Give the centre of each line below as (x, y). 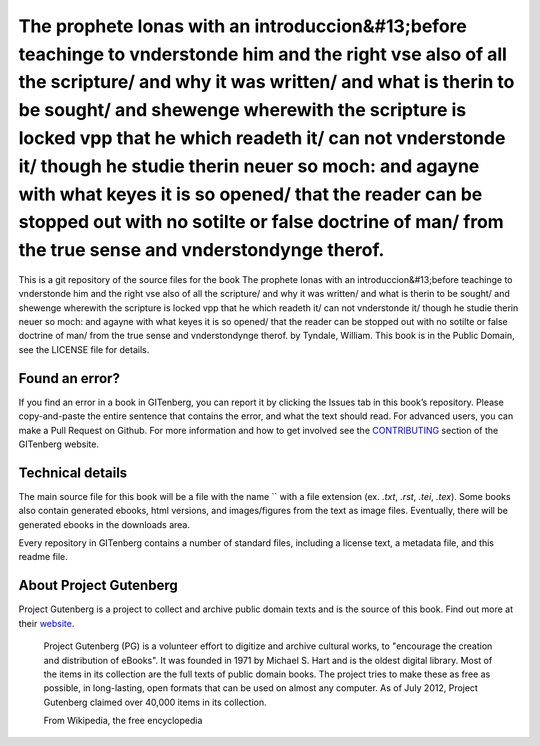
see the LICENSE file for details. (84, 349)
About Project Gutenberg (98, 585)
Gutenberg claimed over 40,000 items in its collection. (155, 702)
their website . (46, 623)
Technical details (73, 472)
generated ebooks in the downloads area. (104, 524)
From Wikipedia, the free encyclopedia (123, 721)
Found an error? (69, 378)
